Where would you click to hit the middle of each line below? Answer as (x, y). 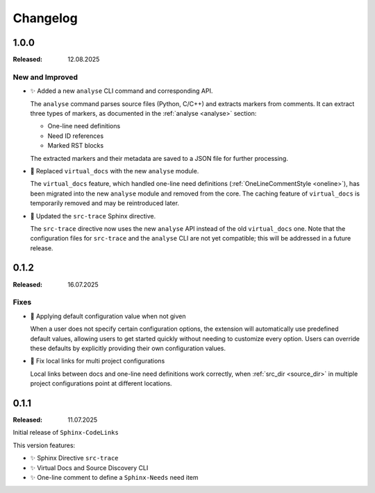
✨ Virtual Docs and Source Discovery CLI (89, 467)
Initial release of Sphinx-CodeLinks (66, 433)
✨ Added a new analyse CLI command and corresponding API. (122, 91)
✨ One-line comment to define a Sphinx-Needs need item (114, 477)
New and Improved (45, 77)
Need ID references (76, 136)
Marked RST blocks (76, 146)
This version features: (44, 445)
